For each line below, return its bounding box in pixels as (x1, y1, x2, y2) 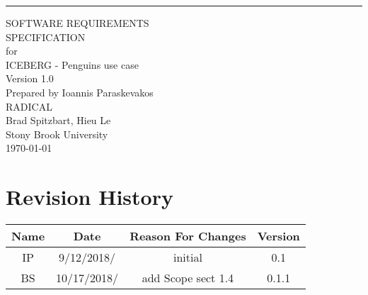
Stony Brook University (6, 126, 108, 141)
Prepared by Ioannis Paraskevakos (6, 84, 154, 99)
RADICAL (6, 99, 52, 113)
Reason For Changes (130, 228, 246, 245)
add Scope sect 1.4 (142, 269, 234, 286)
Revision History (6, 182, 173, 211)
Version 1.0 (6, 71, 54, 86)
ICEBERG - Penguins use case (6, 57, 139, 72)
